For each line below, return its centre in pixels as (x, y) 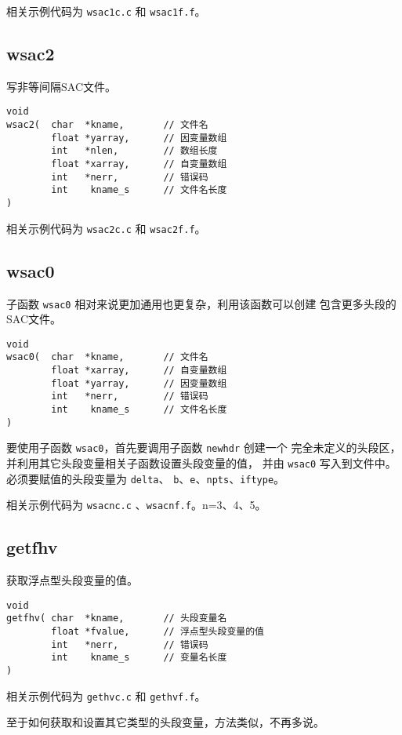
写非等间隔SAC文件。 (61, 86)
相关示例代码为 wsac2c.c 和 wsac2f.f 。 (106, 228)
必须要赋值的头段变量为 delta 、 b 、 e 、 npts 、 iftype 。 (146, 478)
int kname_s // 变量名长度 (139, 658)
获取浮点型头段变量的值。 (72, 580)
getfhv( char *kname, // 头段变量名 (117, 619)
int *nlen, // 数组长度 (134, 151)
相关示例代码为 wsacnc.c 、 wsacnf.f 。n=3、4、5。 (136, 505)
